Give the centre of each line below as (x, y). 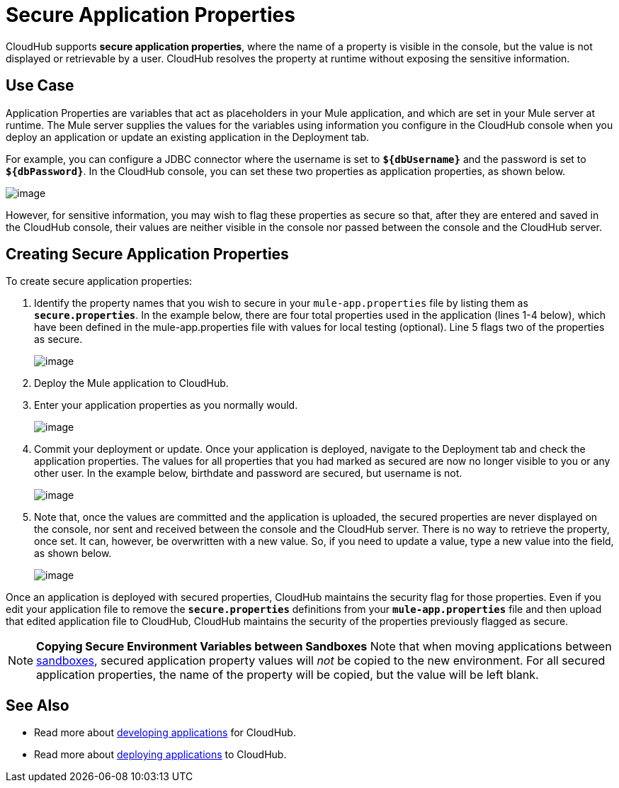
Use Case (40, 86)
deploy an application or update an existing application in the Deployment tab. (188, 137)
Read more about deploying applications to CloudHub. (160, 755)
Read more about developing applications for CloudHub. (165, 733)
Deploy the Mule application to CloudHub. (131, 383)
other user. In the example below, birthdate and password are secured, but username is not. (248, 473)
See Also (38, 705)
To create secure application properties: (99, 281)
